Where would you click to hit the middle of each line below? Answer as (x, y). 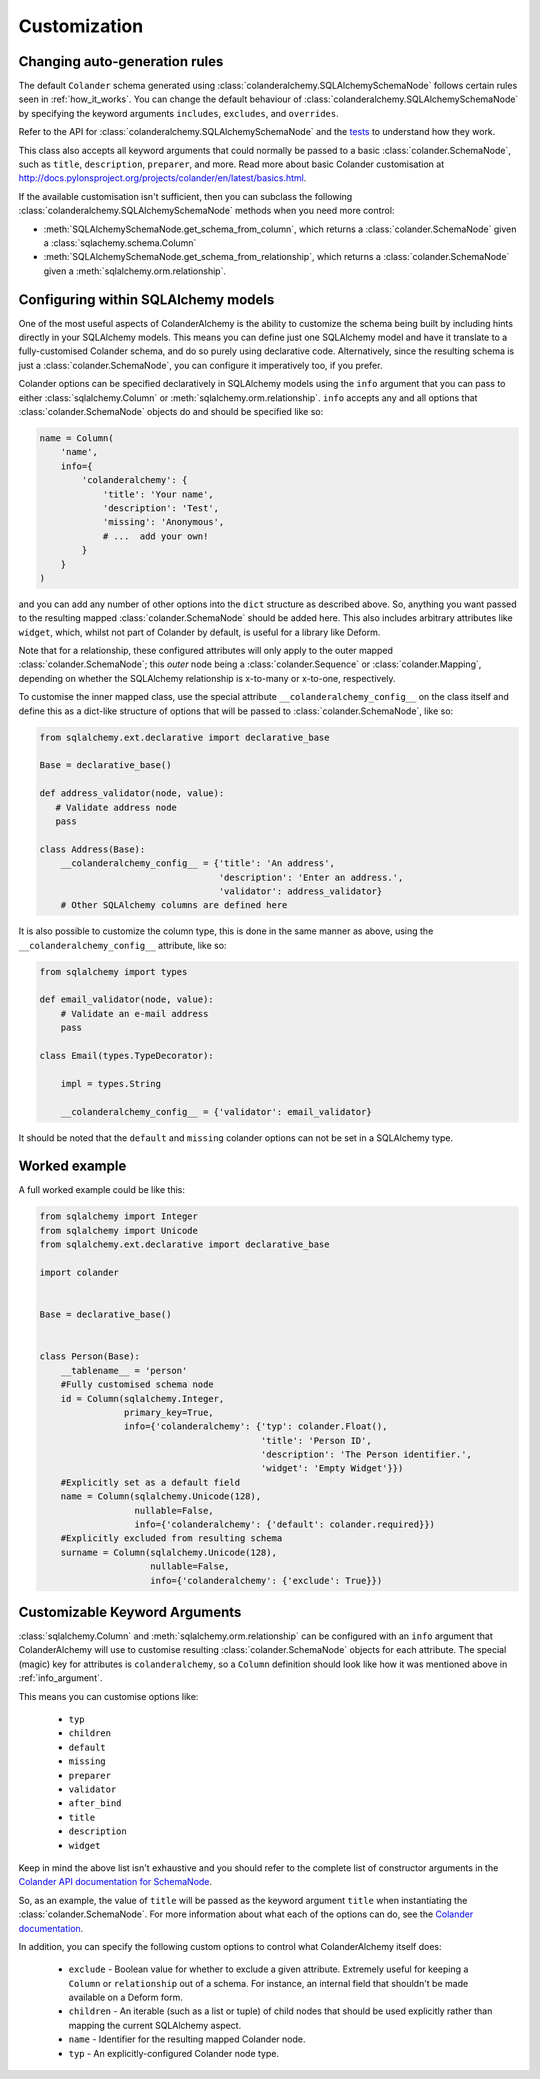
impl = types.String (111, 1083)
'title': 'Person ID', (316, 1440)
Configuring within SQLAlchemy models (146, 299)
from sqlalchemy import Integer (119, 1216)
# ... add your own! (155, 536)
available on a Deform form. (126, 1997)
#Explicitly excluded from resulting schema (171, 1538)
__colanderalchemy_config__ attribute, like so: (122, 945)
